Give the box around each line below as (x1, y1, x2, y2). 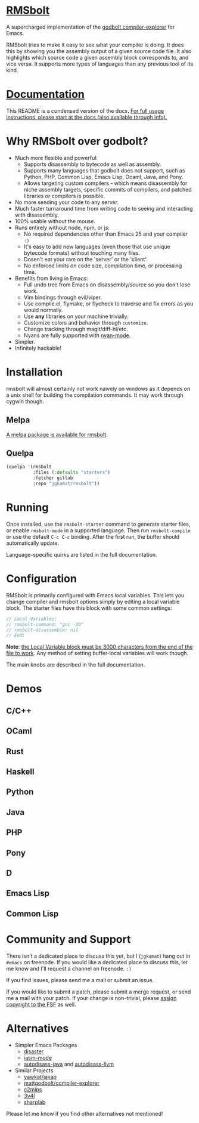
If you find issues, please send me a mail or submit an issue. (6, 976, 154, 983)
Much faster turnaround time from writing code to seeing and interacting (14, 205, 193, 212)
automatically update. (6, 539, 60, 547)
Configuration (6, 572, 77, 585)
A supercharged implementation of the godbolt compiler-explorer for (6, 23, 175, 30)
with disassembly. (14, 211, 60, 218)
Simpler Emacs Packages (14, 1041, 77, 1048)
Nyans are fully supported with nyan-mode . (23, 332, 131, 339)
